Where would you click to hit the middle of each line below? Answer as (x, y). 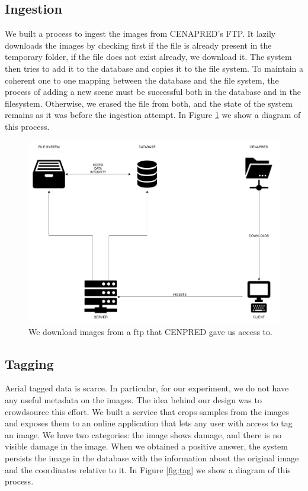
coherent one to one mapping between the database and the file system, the (142, 80)
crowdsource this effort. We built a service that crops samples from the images (147, 411)
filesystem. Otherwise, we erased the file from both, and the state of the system (149, 103)
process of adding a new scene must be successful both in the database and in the (153, 92)
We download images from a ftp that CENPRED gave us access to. (150, 331)
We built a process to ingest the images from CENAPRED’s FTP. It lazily (140, 34)
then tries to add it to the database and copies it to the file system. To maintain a (154, 68)
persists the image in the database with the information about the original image (152, 458)
